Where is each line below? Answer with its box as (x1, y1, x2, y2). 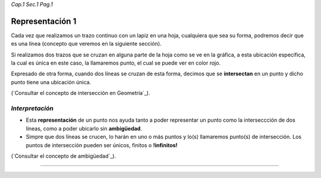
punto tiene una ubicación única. (11, 78, 92, 85)
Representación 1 (11, 16, 77, 26)
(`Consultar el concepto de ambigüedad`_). (11, 152, 116, 160)
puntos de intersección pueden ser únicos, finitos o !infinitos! (26, 141, 178, 148)
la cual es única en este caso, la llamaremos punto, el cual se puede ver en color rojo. (11, 59, 221, 66)
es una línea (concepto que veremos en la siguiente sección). (11, 40, 162, 47)
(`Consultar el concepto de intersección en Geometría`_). (11, 90, 150, 97)
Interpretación (11, 104, 53, 113)
